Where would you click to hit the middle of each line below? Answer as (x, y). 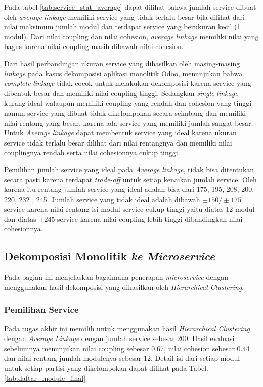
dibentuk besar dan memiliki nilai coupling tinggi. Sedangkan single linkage (121, 93)
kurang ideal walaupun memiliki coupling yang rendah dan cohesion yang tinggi (128, 103)
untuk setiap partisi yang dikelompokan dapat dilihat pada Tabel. (106, 368)
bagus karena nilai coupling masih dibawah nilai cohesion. (94, 46)
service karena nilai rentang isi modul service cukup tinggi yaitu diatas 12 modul (129, 209)
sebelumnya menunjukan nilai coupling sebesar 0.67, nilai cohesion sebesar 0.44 (127, 348)
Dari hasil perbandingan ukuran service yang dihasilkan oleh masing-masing (122, 63)
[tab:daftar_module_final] (45, 378)
